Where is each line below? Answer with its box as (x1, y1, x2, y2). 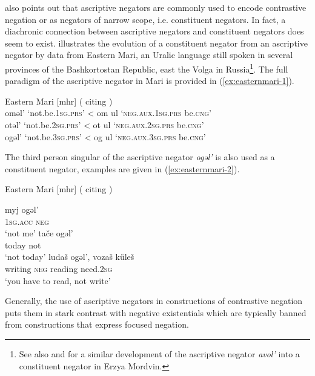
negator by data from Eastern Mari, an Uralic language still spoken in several (5, 48, 293, 61)
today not (5, 238, 41, 251)
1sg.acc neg (5, 215, 49, 227)
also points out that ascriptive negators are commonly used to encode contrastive (5, 1, 307, 13)
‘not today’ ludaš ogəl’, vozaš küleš (5, 250, 134, 263)
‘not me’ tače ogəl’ (5, 227, 73, 239)
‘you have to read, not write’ (5, 274, 111, 287)
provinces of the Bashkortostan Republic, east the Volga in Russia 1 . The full (5, 60, 288, 75)
